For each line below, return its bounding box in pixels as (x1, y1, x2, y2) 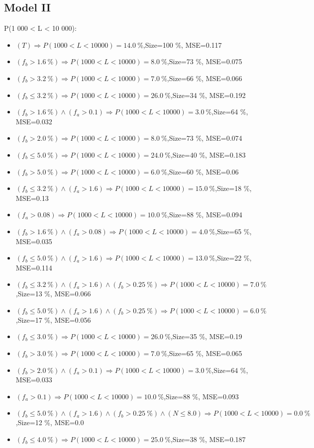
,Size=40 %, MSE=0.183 (170, 149, 246, 160)
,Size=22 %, (215, 253, 252, 263)
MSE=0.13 (15, 192, 49, 203)
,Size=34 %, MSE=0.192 (170, 90, 246, 100)
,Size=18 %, (215, 183, 252, 193)
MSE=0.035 (15, 236, 52, 246)
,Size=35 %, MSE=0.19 (170, 331, 242, 342)
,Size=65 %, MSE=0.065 (167, 348, 242, 358)
